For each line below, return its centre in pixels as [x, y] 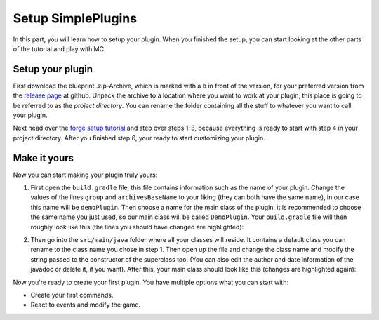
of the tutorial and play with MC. [59, 48]
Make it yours [43, 158]
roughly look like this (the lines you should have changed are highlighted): [137, 227]
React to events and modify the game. [86, 305]
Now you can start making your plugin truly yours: [85, 175]
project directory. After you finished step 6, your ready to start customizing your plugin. [139, 138]
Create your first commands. [72, 295]
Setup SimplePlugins [75, 18]
